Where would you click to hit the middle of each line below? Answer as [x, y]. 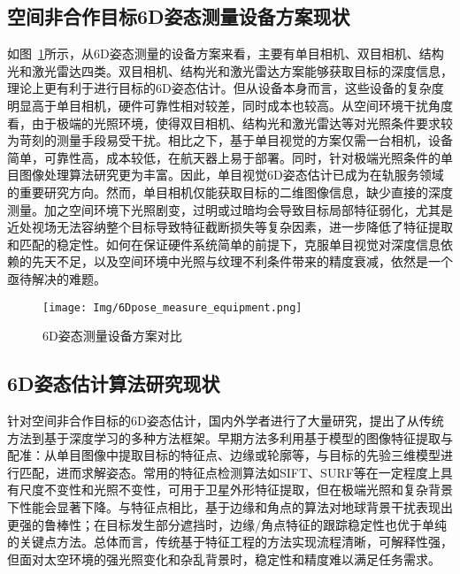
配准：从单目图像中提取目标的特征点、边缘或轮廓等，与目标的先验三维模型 [224, 455]
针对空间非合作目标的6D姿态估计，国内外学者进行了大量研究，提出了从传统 [226, 420]
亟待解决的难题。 [57, 278]
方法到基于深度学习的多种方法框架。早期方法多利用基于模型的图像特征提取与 [230, 437]
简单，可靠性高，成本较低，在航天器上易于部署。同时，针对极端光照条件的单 [230, 157]
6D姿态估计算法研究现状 [114, 383]
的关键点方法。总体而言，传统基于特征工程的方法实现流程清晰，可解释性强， [230, 542]
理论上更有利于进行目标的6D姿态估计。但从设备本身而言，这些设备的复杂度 [226, 88]
